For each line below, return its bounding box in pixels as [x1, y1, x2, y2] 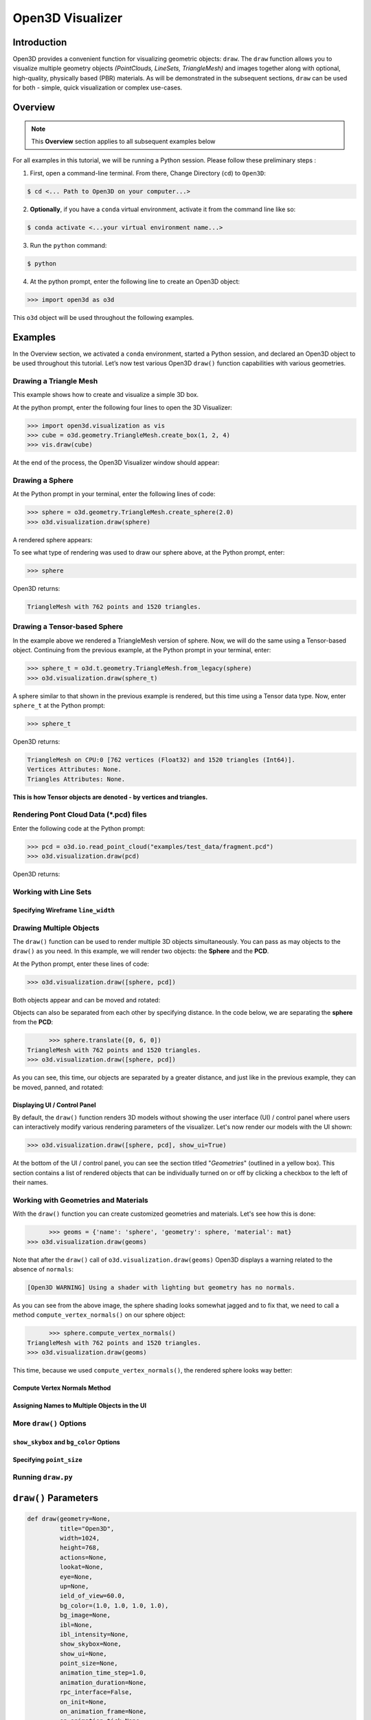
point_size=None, [59, 1659, 118, 1668]
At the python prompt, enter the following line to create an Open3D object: [30, 277, 240, 286]
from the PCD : [12, 1018, 54, 1026]
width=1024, [59, 1534, 100, 1542]
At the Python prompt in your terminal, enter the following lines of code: [12, 490, 216, 498]
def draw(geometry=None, [27, 1515, 111, 1523]
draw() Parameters [12, 1492, 99, 1504]
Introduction [12, 36, 67, 48]
